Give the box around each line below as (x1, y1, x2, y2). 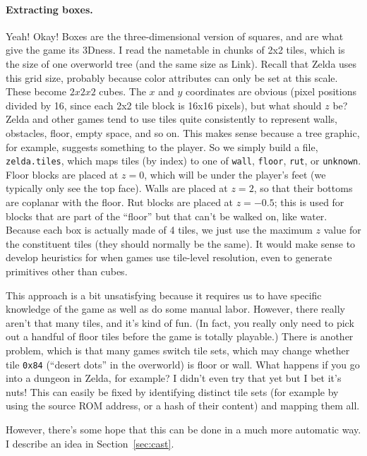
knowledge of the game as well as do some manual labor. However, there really (6, 301, 345, 316)
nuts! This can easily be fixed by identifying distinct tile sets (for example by (6, 384, 339, 399)
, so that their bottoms (253, 181, 353, 196)
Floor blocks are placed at (6, 167, 119, 181)
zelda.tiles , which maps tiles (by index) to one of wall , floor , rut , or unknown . (6, 153, 361, 168)
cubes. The (99, 84, 146, 99)
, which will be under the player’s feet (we (144, 167, 326, 181)
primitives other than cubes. (6, 263, 128, 278)
